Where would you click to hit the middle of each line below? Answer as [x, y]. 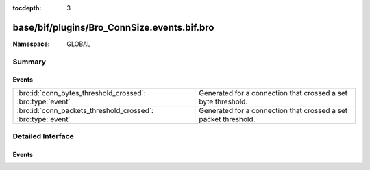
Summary [29, 62]
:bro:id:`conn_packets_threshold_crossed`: [85, 110]
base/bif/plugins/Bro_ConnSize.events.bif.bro [113, 27]
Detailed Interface [44, 136]
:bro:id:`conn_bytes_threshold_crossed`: [82, 93]
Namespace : [32, 44]
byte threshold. [223, 101]
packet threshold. [227, 119]
